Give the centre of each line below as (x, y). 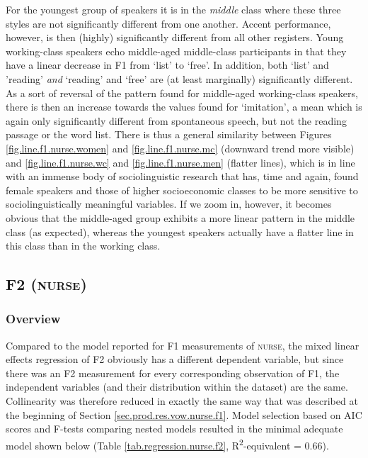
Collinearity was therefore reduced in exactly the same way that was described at (182, 401)
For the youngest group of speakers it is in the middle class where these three (173, 9)
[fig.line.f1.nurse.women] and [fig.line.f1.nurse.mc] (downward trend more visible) (180, 148)
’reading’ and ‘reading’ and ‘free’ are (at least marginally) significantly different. (179, 78)
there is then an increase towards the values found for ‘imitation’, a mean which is (184, 107)
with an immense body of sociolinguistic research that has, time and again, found (182, 176)
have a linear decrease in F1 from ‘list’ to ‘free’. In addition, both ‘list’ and (167, 65)
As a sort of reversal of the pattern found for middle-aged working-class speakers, (182, 93)
